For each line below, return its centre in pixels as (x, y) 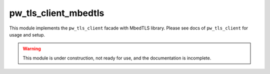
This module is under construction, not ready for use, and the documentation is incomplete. (117, 58)
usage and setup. (27, 34)
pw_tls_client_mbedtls (57, 13)
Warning (32, 49)
